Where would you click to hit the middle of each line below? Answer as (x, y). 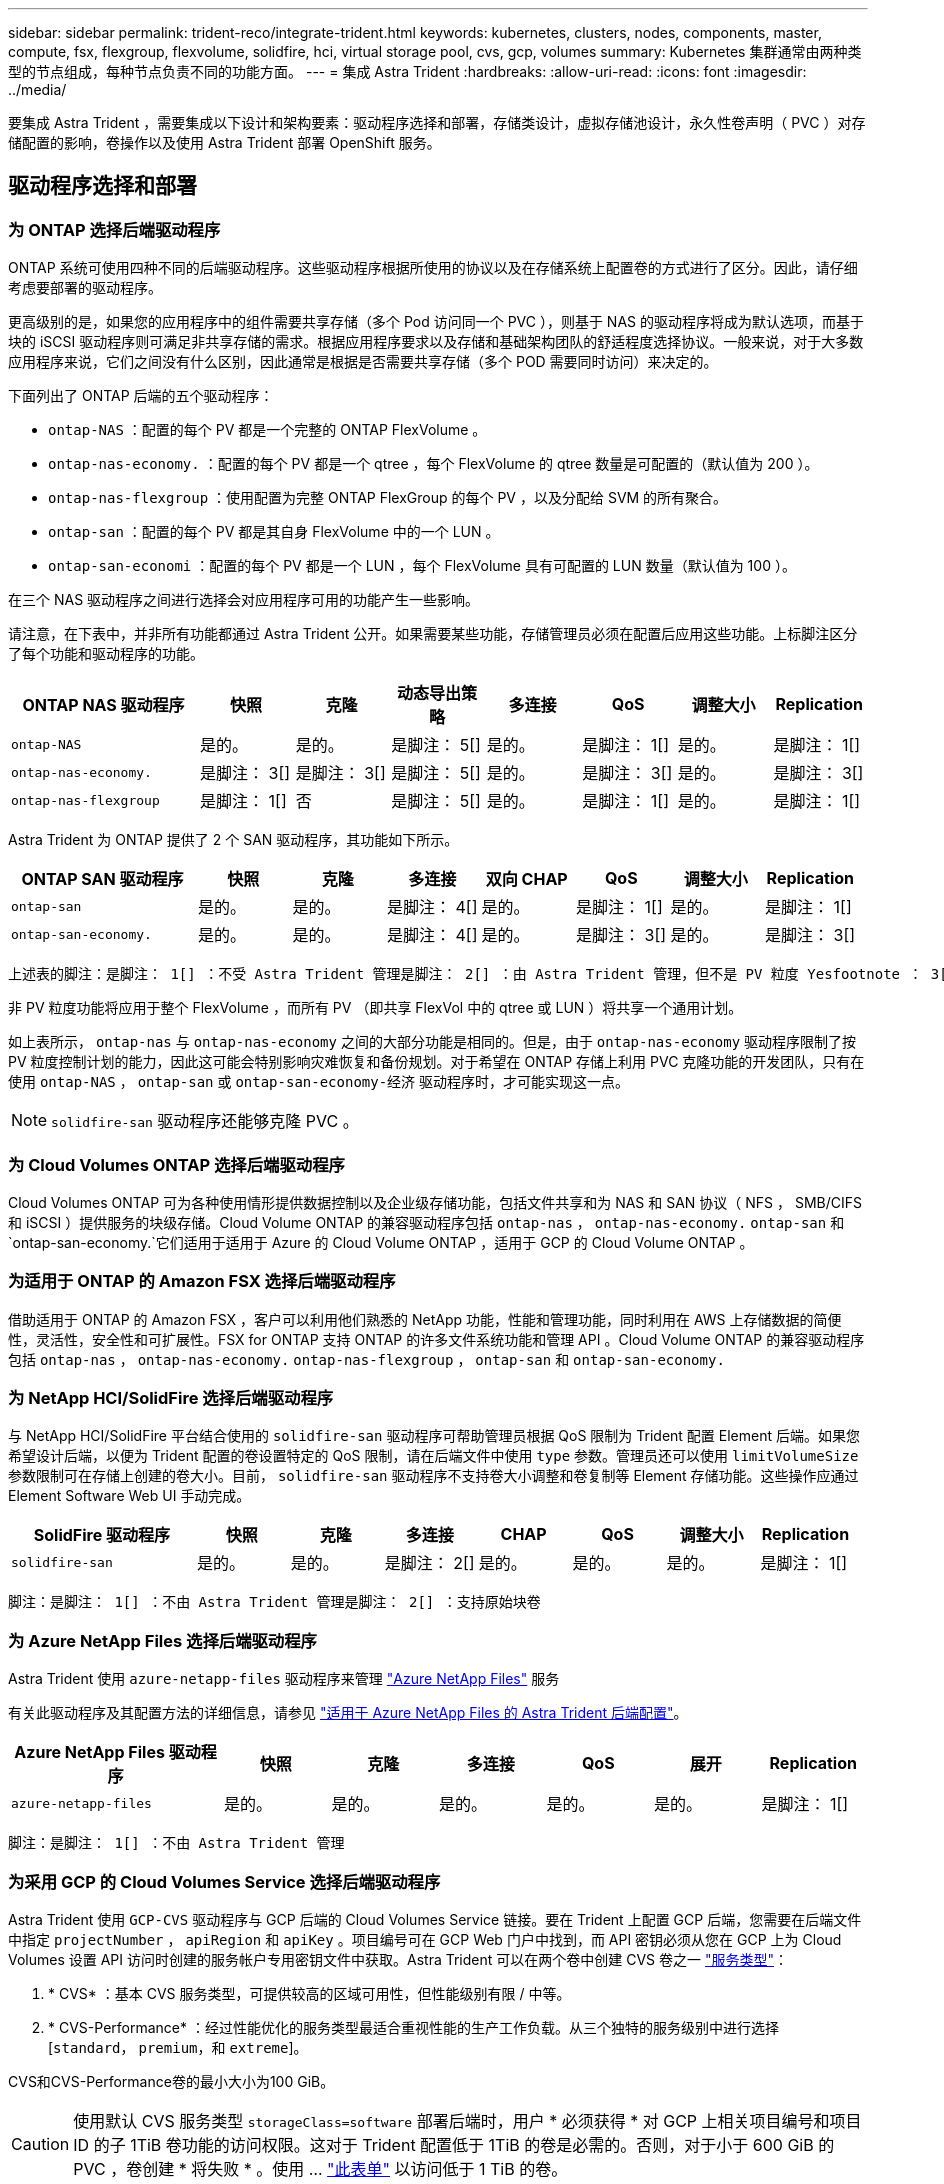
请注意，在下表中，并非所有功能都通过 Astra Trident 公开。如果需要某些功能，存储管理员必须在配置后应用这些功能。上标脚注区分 (433, 634)
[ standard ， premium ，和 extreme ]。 (178, 2047)
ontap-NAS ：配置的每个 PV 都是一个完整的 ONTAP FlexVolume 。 (267, 430)
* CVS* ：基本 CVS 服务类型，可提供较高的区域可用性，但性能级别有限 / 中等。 (309, 1993)
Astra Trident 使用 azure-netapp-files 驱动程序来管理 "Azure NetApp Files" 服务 (284, 1679)
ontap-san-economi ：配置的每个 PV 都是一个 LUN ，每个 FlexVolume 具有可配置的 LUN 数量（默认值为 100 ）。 (422, 566)
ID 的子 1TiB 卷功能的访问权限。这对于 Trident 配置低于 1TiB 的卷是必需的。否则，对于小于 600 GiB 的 (454, 2144)
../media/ (37, 89)
